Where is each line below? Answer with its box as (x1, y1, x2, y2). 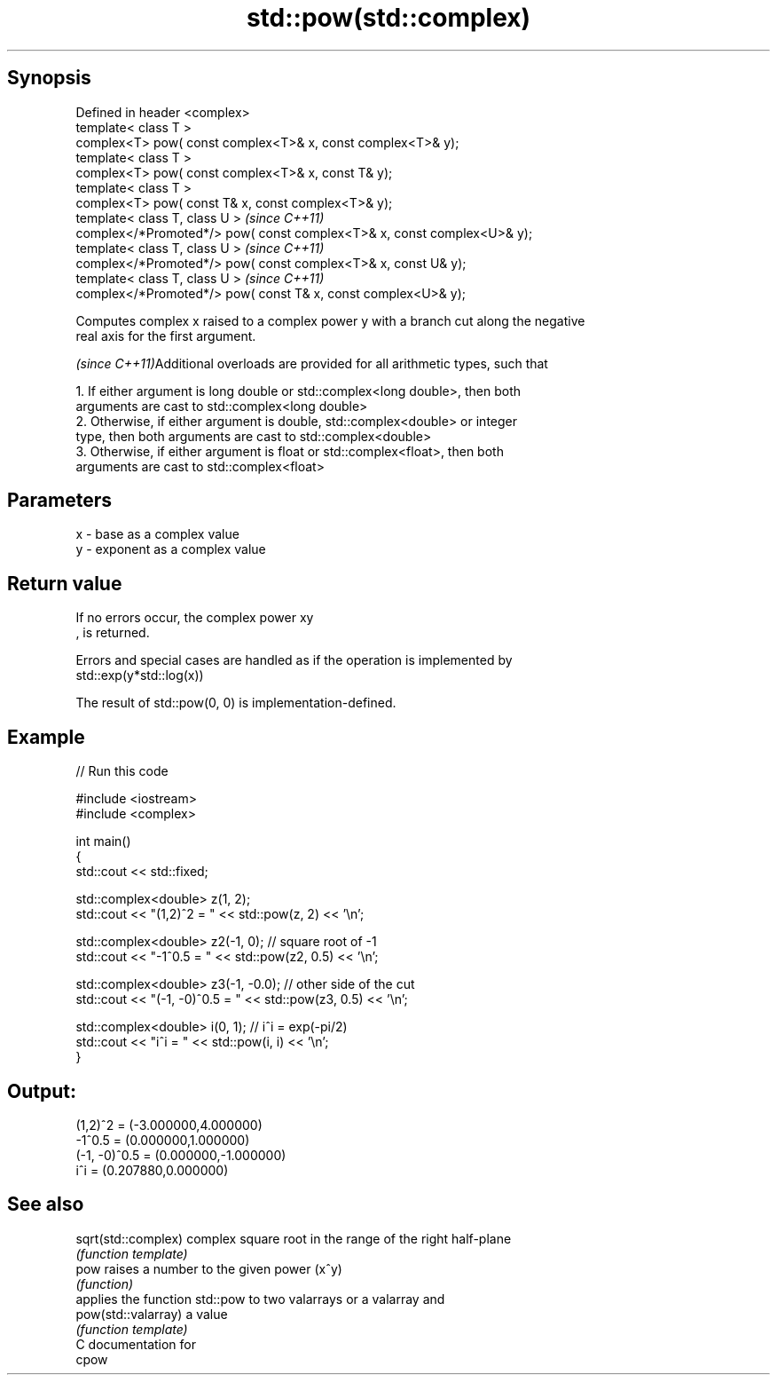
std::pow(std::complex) (246, 3, 531, 33)
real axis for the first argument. (75, 328, 256, 344)
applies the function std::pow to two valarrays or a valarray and (75, 1291, 445, 1307)
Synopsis (7, 67, 91, 90)
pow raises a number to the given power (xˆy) (75, 1260, 342, 1276)
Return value (7, 572, 122, 595)
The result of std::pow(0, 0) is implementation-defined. (75, 695, 396, 711)
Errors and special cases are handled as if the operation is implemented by (75, 652, 513, 668)
